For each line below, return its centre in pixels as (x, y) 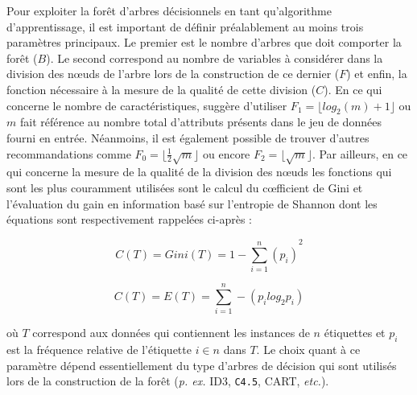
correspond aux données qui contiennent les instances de (171, 333)
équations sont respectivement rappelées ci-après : (129, 219)
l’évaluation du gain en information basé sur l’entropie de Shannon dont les (192, 203)
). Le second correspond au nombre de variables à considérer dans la (215, 58)
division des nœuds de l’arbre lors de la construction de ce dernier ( (173, 74)
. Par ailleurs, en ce (360, 153)
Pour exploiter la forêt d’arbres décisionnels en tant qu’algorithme (169, 10)
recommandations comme (69, 153)
